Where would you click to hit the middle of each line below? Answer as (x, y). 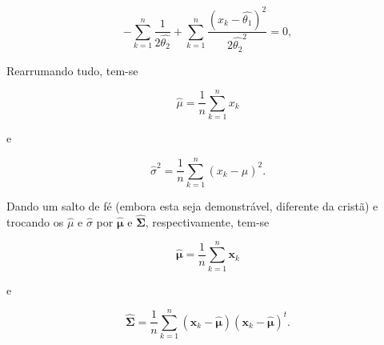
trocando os (35, 221)
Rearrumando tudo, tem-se (72, 70)
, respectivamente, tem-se (207, 221)
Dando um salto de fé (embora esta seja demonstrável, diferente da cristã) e (192, 205)
